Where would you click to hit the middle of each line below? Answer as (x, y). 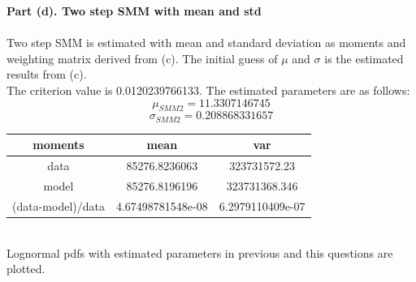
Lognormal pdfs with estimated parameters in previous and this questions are (200, 252)
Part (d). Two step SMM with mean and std (134, 11)
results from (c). (47, 74)
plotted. (26, 269)
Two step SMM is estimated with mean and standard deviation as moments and (206, 43)
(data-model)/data (58, 205)
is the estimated (364, 58)
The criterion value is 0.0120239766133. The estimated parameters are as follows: (208, 90)
